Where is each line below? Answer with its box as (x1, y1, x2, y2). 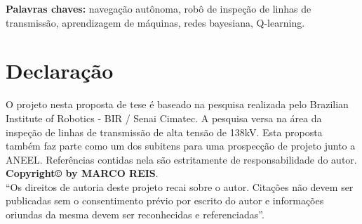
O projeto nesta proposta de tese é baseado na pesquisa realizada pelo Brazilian (6, 97, 349, 112)
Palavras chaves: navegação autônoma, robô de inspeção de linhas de (6, 1, 311, 15)
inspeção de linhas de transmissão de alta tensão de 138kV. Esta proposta (6, 124, 323, 139)
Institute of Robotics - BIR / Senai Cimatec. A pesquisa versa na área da (6, 110, 322, 125)
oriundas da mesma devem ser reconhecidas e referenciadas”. (6, 207, 264, 222)
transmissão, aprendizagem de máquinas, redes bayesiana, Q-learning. (6, 15, 305, 29)
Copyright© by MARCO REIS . (6, 166, 159, 180)
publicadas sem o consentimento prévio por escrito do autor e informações (6, 193, 324, 208)
